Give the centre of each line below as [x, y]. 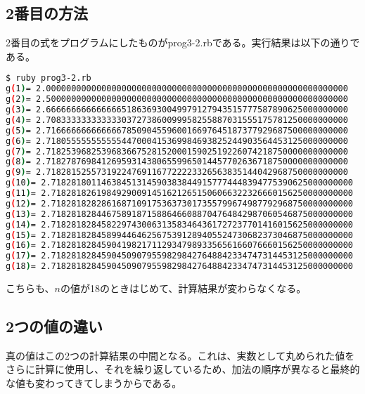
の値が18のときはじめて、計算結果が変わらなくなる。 [184, 288]
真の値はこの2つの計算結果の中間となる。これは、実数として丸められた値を [180, 355]
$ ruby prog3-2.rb [49, 78]
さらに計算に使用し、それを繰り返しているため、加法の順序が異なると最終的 [183, 369]
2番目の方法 [47, 13]
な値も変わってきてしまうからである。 [94, 383]
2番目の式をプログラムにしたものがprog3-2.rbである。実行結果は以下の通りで [183, 42]
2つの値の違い [55, 326]
